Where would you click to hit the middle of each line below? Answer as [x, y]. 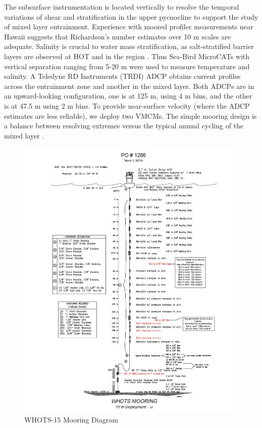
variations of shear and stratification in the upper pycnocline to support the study [131, 16]
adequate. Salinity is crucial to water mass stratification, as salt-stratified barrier [129, 46]
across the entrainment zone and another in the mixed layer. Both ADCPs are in [129, 86]
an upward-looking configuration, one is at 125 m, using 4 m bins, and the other [128, 96]
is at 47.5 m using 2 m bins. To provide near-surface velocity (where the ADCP [127, 105]
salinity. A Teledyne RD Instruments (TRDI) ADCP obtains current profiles [122, 76]
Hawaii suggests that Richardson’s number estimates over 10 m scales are [117, 36]
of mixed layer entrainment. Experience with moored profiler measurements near [129, 27]
